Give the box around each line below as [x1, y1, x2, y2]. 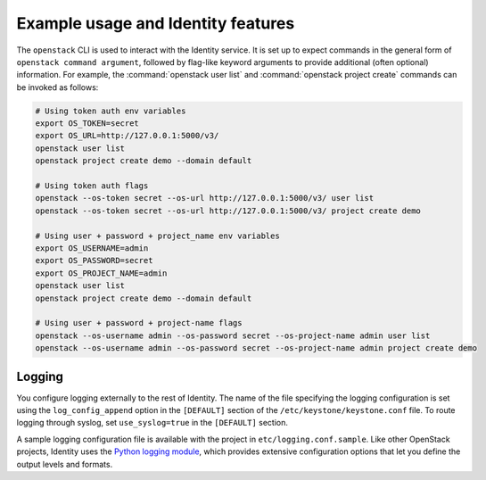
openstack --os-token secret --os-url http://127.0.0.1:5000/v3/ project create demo [35, 205, 421, 216]
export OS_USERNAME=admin [35, 244, 149, 253]
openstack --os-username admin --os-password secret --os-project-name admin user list [35, 330, 431, 341]
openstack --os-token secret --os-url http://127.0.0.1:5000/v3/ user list [35, 193, 375, 203]
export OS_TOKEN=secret [35, 119, 140, 128]
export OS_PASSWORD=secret [35, 255, 153, 266]
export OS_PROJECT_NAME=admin [35, 268, 168, 278]
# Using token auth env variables [35, 105, 186, 116]
